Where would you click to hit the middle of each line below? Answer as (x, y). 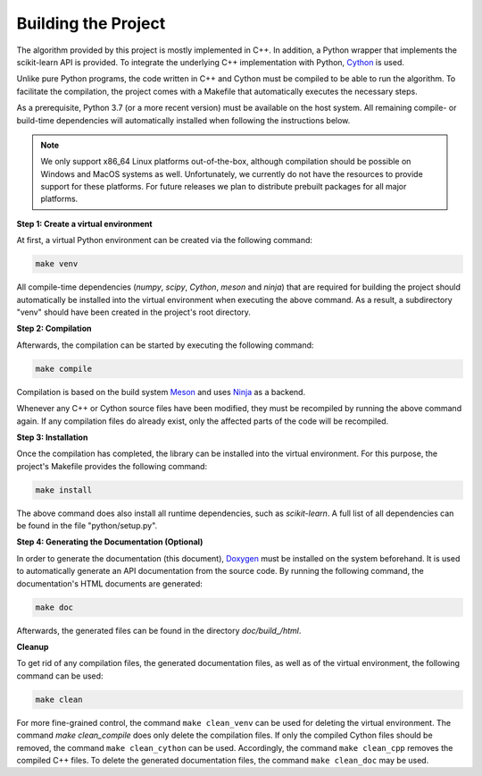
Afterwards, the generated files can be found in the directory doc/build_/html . (159, 630)
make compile (64, 368)
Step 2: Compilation (54, 329)
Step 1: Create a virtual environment (84, 224)
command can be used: (60, 676)
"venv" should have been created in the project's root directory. (134, 312)
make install (64, 490)
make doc (54, 607)
